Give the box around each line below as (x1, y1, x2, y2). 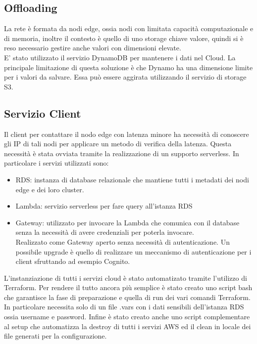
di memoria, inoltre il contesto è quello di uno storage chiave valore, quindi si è (4, 33, 244, 43)
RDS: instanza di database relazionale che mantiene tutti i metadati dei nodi (15, 174, 249, 184)
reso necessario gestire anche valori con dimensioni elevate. (4, 43, 181, 53)
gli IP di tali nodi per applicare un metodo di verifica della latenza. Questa (4, 138, 232, 149)
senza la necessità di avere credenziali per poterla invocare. (15, 227, 194, 237)
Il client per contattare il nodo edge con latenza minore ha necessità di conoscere (4, 129, 249, 139)
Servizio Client (4, 105, 81, 121)
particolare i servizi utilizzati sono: (4, 158, 109, 168)
